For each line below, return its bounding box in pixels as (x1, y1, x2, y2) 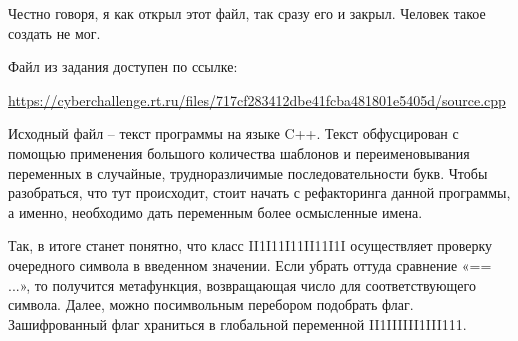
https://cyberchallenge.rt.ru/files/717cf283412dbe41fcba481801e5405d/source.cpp (8, 89, 506, 110)
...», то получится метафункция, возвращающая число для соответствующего (8, 274, 476, 295)
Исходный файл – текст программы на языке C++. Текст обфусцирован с (8, 123, 459, 144)
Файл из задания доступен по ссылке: (8, 56, 238, 77)
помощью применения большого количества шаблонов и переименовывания (8, 142, 470, 163)
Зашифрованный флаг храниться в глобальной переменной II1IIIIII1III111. (8, 313, 467, 334)
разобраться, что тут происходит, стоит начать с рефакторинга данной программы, (8, 182, 511, 203)
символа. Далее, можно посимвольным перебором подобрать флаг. (8, 294, 414, 315)
